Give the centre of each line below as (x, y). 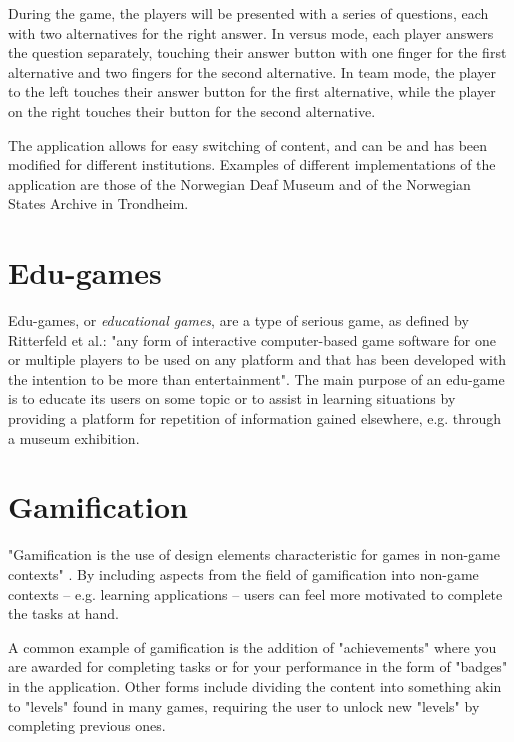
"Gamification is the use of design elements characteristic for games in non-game (254, 554)
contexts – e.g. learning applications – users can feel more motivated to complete (255, 593)
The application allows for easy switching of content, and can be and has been (248, 144)
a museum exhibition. (74, 437)
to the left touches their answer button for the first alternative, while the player (252, 91)
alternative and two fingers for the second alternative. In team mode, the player (252, 71)
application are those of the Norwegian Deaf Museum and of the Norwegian (239, 183)
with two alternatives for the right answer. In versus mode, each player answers (251, 32)
